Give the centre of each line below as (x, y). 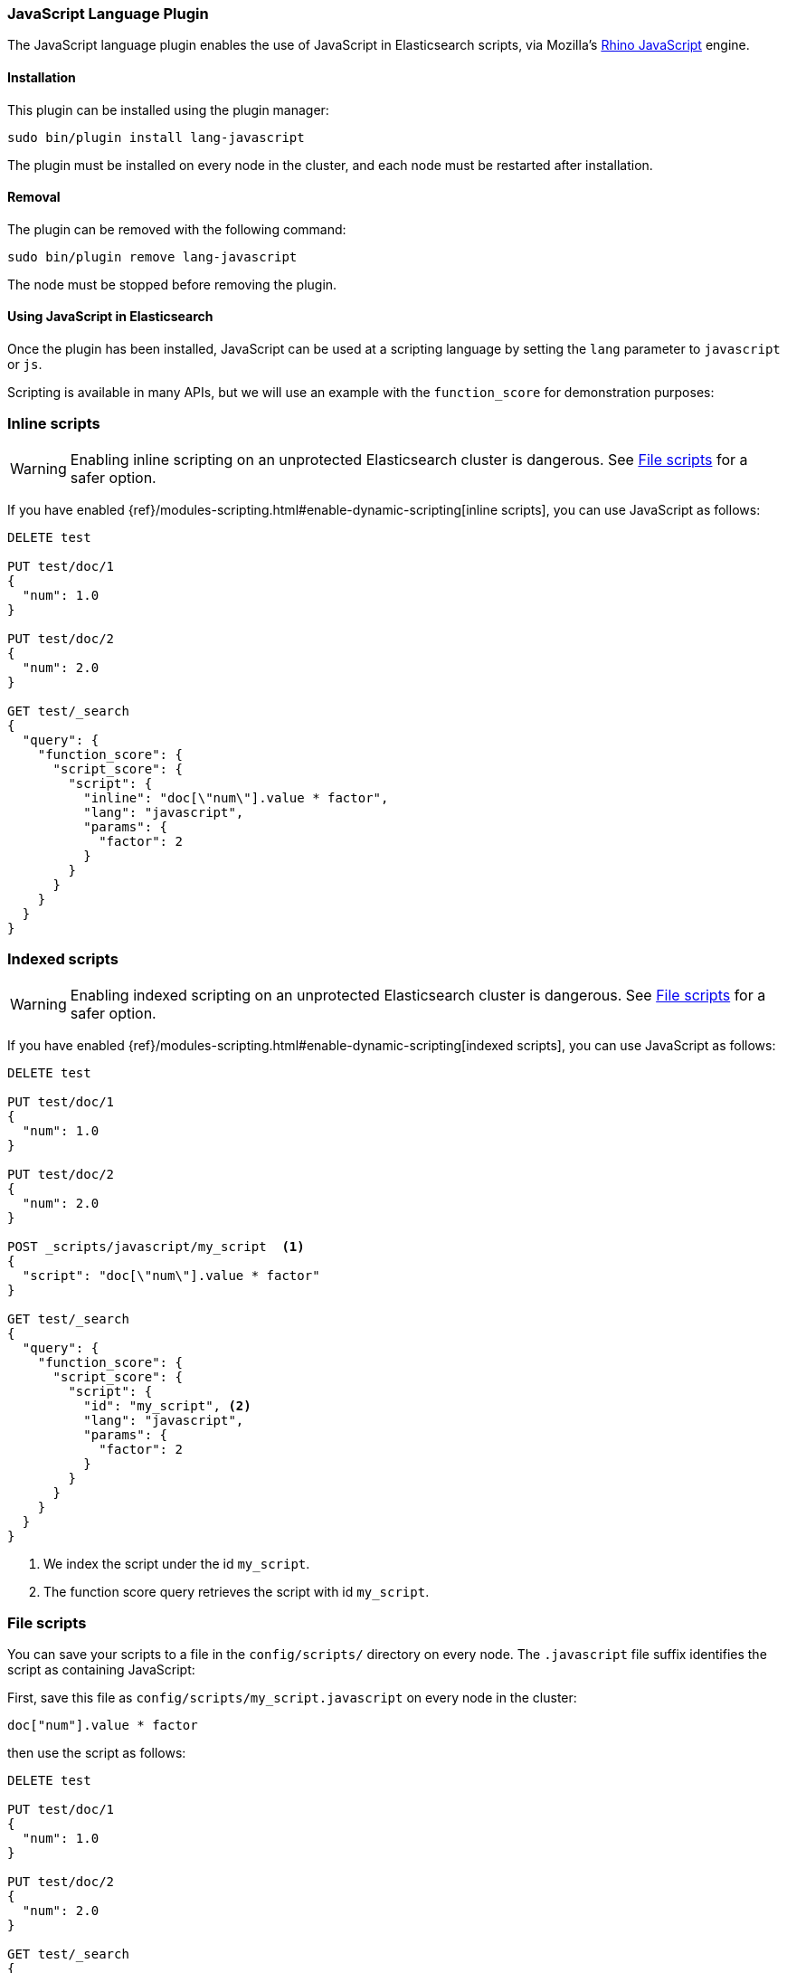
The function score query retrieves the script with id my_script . (237, 1591)
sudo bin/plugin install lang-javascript (156, 137)
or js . (25, 365)
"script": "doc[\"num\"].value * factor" (171, 1275)
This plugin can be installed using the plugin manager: (168, 109)
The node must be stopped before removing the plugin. (172, 284)
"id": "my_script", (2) (167, 1405)
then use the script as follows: (97, 1753)
